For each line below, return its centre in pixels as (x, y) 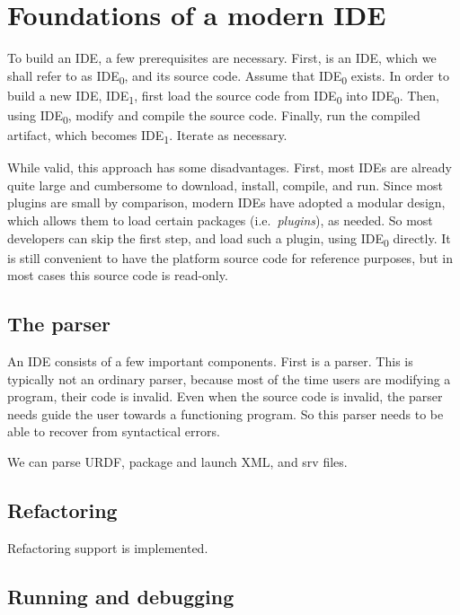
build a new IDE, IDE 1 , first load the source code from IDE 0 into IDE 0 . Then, (224, 96)
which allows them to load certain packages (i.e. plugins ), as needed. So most (220, 220)
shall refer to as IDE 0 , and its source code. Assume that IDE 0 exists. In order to (228, 76)
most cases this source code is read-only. (118, 275)
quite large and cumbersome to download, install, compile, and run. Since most (225, 184)
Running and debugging (121, 596)
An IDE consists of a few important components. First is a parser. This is (210, 361)
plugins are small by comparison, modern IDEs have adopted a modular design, (226, 202)
